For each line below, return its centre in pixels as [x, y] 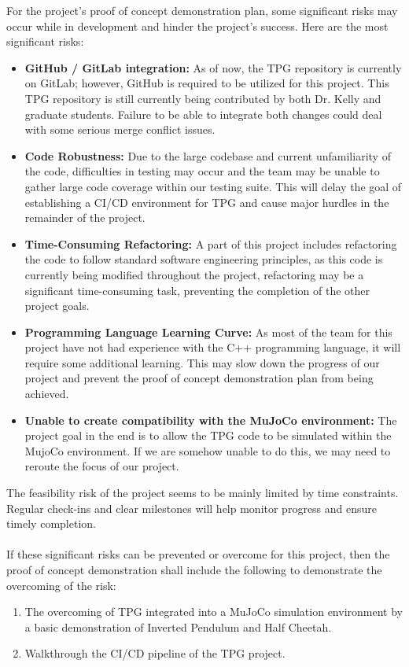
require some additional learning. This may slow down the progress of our [202, 362]
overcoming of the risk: [61, 585]
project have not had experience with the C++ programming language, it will [213, 347]
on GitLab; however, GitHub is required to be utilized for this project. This [207, 83]
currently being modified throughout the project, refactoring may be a [194, 274]
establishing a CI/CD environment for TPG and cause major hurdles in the [207, 202]
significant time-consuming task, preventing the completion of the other [197, 290]
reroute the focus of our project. [102, 466]
